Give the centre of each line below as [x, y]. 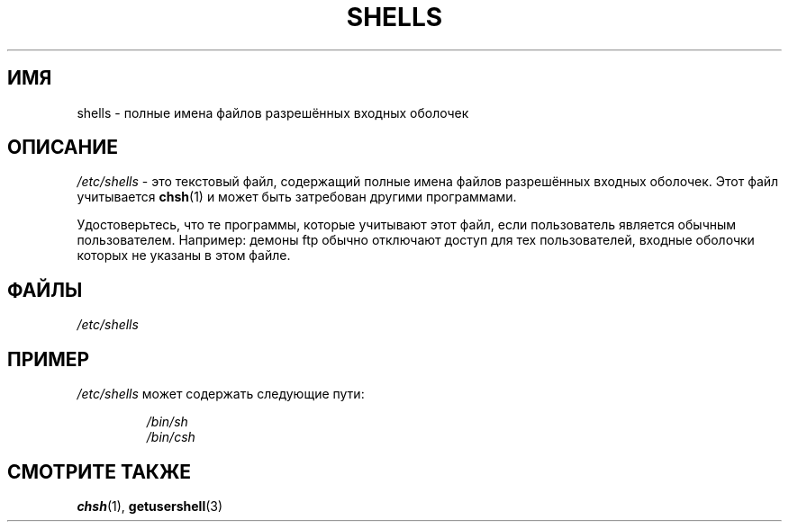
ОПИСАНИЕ [63, 148]
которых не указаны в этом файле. [184, 256]
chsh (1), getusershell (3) [150, 506]
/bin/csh [171, 437]
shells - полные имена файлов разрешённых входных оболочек [273, 112]
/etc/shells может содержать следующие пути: [221, 394]
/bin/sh [167, 422]
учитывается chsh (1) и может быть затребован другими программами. [297, 197]
